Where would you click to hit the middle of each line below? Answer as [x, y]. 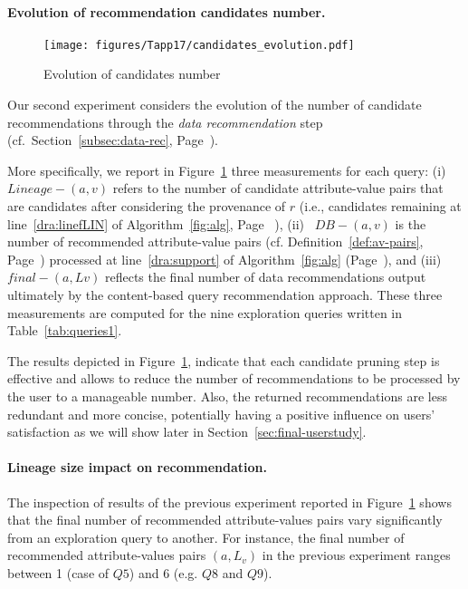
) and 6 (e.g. [163, 572]
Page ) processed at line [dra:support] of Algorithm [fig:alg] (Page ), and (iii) [224, 259]
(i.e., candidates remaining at [380, 206]
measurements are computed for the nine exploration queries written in [205, 312]
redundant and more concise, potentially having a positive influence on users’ [221, 414]
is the [411, 223]
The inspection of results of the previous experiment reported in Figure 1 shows [229, 502]
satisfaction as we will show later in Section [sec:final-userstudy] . [187, 432]
